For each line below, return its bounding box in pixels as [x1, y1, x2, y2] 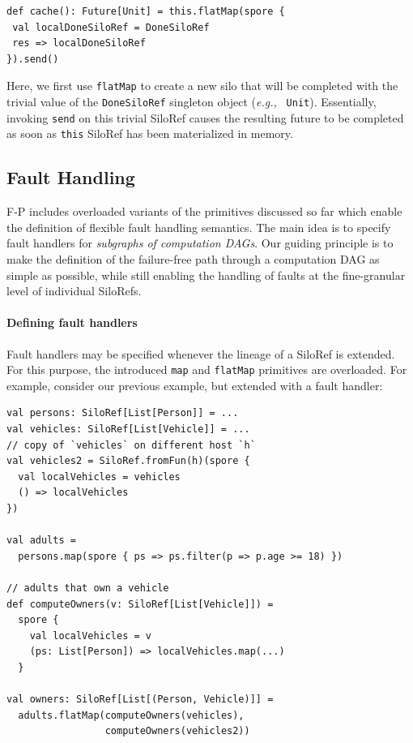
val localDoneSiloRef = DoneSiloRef [12, 21, 210, 33]
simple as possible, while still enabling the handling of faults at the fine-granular [6, 266, 406, 283]
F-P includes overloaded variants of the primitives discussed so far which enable [6, 203, 402, 220]
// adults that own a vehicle [6, 582, 169, 594]
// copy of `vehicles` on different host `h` [6, 439, 256, 451]
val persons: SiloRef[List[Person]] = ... [6, 407, 239, 419]
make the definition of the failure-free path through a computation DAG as [6, 250, 380, 267]
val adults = [6, 535, 76, 547]
